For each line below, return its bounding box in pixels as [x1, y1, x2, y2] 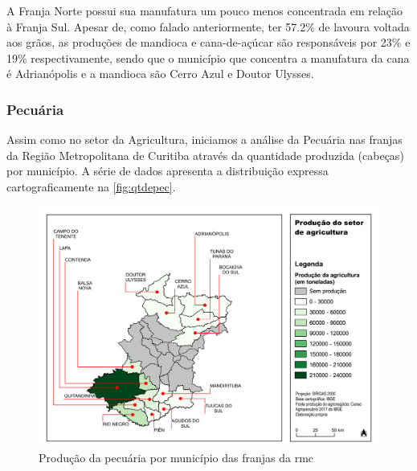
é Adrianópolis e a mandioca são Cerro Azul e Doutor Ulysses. [6, 65, 314, 82]
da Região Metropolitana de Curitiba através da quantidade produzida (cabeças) [6, 146, 404, 163]
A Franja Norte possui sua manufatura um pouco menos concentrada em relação [6, 2, 403, 18]
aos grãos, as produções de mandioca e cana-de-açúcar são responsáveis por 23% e [6, 34, 411, 51]
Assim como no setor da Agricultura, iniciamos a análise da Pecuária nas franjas [6, 131, 403, 148]
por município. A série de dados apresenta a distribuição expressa [6, 162, 329, 179]
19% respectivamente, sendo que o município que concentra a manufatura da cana [6, 49, 410, 66]
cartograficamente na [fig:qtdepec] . [6, 178, 176, 195]
